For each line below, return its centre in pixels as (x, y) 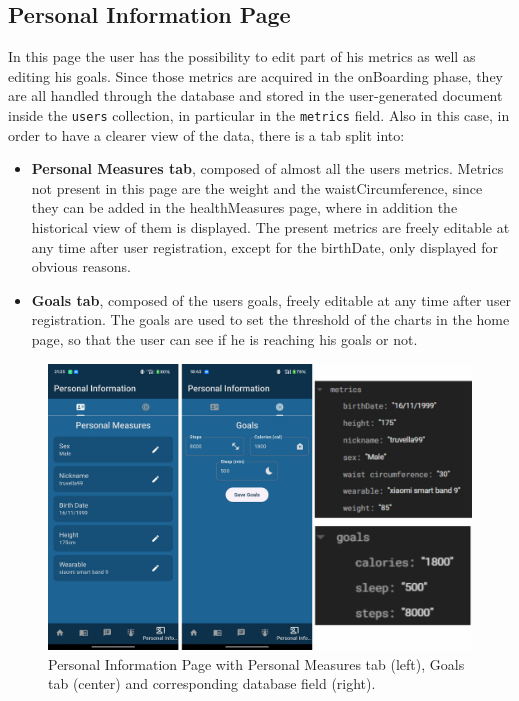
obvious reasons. (81, 266)
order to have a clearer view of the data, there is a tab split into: (206, 134)
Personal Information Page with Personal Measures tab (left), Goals (256, 663)
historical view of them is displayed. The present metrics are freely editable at (270, 227)
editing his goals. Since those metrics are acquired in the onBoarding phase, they (256, 75)
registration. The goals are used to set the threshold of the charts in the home (270, 319)
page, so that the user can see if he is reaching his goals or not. (224, 338)
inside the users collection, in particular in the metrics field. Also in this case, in (259, 114)
